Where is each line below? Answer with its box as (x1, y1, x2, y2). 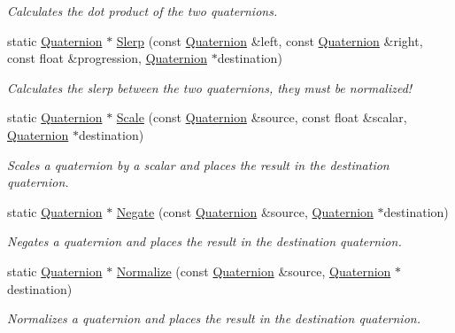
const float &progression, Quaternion (7, 49, 207, 67)
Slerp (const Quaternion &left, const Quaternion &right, (116, 31, 423, 50)
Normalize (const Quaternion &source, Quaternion (116, 261, 391, 280)
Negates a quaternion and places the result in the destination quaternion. (7, 232, 402, 251)
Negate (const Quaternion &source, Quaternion (116, 202, 374, 221)
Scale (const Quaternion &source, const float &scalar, (116, 108, 407, 127)
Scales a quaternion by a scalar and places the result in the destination (7, 155, 389, 174)
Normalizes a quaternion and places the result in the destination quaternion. (7, 309, 420, 328)
